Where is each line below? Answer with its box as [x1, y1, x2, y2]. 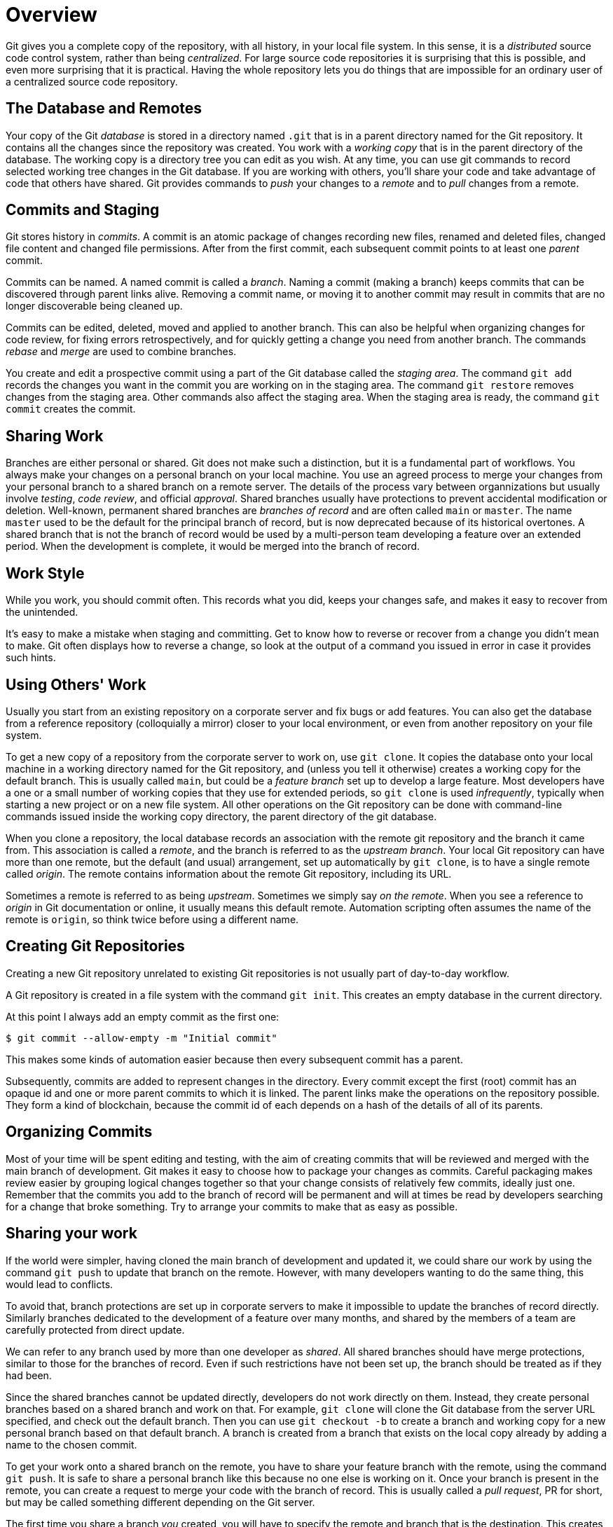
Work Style [6, 564, 85, 582]
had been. [6, 1369, 52, 1381]
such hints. [6, 651, 56, 664]
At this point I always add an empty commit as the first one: [6, 1010, 280, 1023]
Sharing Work [6, 427, 104, 445]
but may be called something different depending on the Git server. [6, 1495, 315, 1508]
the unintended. [6, 606, 78, 619]
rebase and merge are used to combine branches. [6, 345, 237, 358]
